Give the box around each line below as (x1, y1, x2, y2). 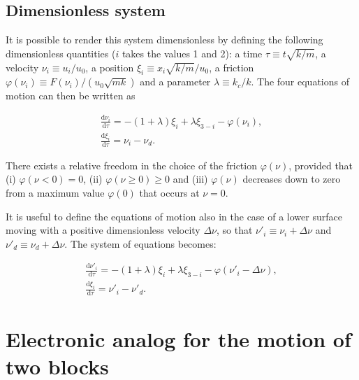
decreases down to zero (242, 171, 341, 186)
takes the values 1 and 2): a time (122, 45, 263, 60)
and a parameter (140, 74, 211, 89)
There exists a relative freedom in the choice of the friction (6, 157, 257, 172)
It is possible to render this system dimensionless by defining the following (6, 32, 323, 47)
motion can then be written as (6, 88, 135, 103)
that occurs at (139, 185, 200, 200)
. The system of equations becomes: (64, 236, 217, 251)
